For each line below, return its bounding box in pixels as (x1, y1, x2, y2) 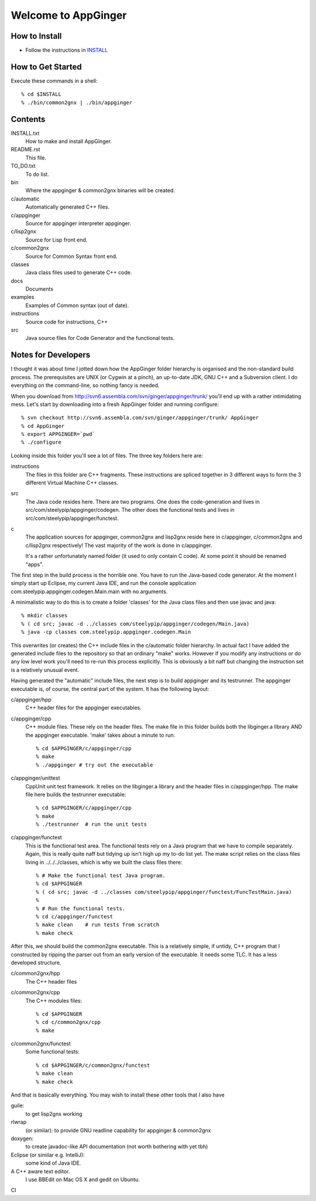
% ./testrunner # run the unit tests (36, 821, 147, 828)
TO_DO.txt (11, 162, 36, 169)
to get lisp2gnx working (25, 1110, 83, 1117)
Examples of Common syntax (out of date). (25, 302, 129, 309)
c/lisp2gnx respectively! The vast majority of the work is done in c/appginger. (25, 542, 212, 549)
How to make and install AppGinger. (25, 138, 112, 145)
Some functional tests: (25, 1048, 80, 1055)
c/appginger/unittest (11, 774, 60, 782)
